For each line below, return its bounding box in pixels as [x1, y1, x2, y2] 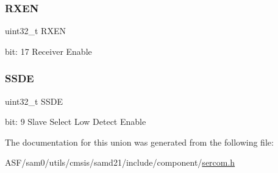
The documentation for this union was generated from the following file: [5, 135, 274, 148]
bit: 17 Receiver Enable [5, 44, 92, 57]
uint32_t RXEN [5, 24, 66, 37]
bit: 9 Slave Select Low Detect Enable [5, 115, 146, 128]
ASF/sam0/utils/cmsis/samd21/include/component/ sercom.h [5, 156, 235, 169]
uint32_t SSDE [5, 94, 63, 107]
